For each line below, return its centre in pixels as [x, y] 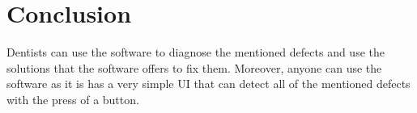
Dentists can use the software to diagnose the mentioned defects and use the [196, 52]
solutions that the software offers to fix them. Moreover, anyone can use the [194, 67]
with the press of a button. [73, 99]
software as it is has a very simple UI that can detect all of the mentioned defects [208, 84]
